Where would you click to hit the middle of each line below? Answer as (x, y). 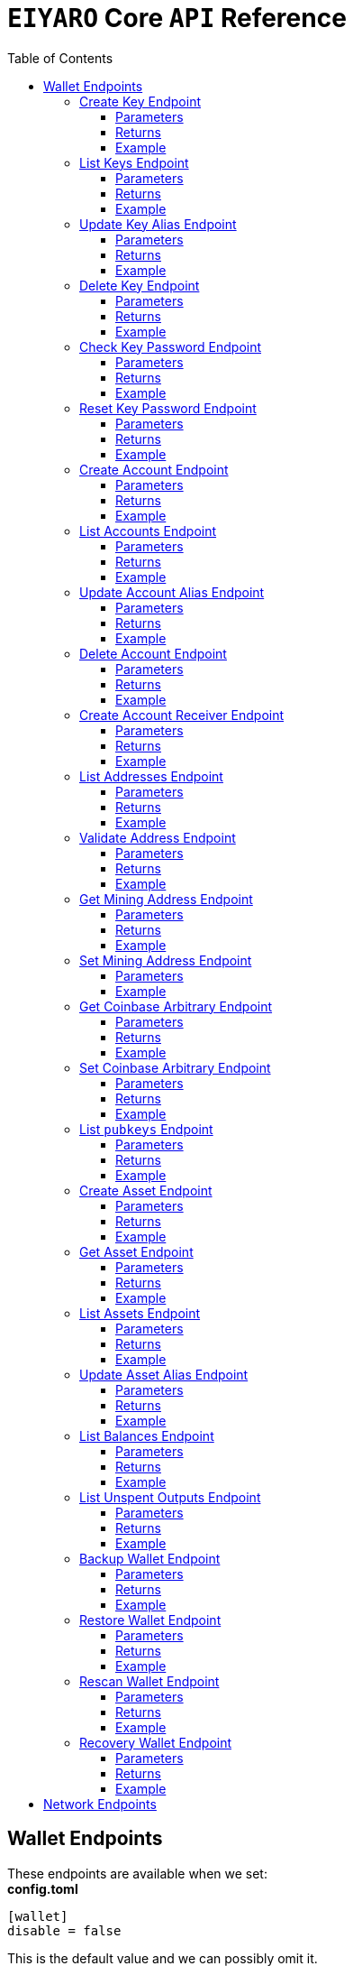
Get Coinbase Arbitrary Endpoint (176, 1006)
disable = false (64, 1930)
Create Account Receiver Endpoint (182, 715)
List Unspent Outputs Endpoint (170, 1497)
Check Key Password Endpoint (171, 346)
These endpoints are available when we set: (137, 1873)
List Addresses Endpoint (151, 776)
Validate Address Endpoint (158, 837)
